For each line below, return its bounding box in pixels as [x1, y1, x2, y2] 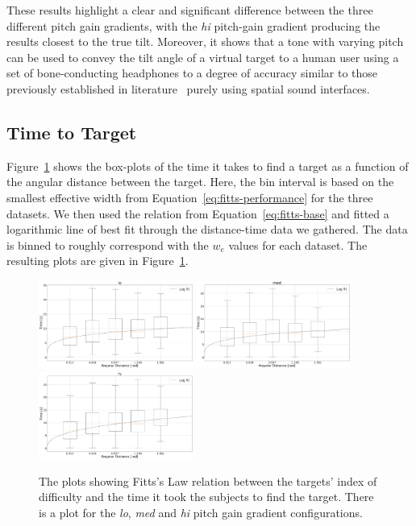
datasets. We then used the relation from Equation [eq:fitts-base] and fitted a [6, 205, 389, 222]
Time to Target [6, 119, 137, 144]
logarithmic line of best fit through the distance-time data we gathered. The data [6, 221, 408, 238]
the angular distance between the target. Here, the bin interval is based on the [6, 173, 394, 190]
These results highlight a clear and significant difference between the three [6, 2, 373, 18]
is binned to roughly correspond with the [6, 236, 209, 253]
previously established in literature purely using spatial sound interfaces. [6, 80, 370, 97]
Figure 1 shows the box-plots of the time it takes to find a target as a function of [6, 157, 409, 174]
